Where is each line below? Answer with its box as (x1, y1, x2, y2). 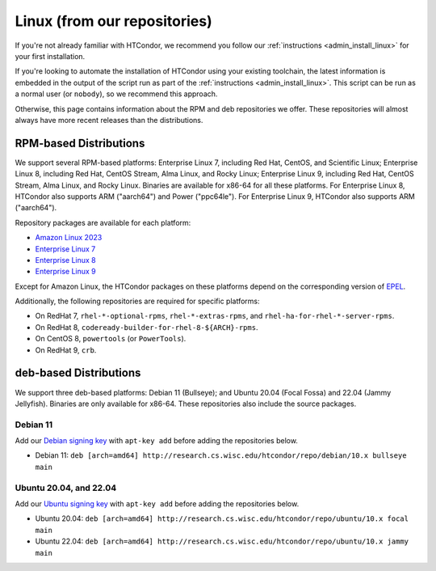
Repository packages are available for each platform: (15, 218, 191, 227)
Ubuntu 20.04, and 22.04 (15, 482, 117, 493)
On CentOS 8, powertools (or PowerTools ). (35, 334, 187, 344)
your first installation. (15, 51, 86, 61)
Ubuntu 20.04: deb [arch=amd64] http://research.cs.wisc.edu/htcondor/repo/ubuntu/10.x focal (35, 514, 409, 523)
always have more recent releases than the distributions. (15, 115, 203, 125)
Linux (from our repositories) (15, 12, 213, 30)
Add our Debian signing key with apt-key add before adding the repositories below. (15, 436, 299, 446)
